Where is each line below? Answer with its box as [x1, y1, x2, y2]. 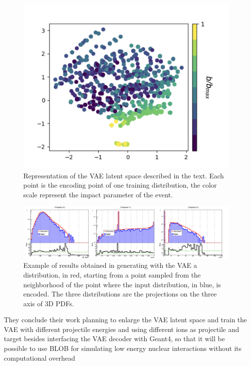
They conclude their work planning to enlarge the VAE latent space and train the [4, 314, 247, 325]
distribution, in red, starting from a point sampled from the [23, 269, 201, 279]
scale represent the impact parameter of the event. [23, 189, 173, 199]
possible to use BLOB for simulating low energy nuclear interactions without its [4, 343, 242, 353]
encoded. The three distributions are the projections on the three [23, 289, 217, 299]
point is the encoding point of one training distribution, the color [23, 180, 217, 190]
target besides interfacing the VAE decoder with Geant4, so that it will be [4, 333, 225, 344]
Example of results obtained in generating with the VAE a [23, 260, 197, 270]
